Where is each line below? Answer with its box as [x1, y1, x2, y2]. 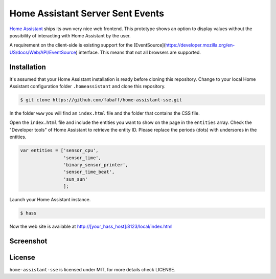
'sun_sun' [63, 176, 88, 182]
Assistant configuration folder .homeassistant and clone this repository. [9, 83, 166, 90]
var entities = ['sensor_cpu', [20, 147, 99, 154]
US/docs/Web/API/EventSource [9, 49, 76, 55]
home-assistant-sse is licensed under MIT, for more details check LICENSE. [9, 266, 176, 272]
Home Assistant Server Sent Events [9, 8, 165, 19]
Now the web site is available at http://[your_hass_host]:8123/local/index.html [9, 223, 173, 230]
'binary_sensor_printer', [63, 162, 128, 167]
